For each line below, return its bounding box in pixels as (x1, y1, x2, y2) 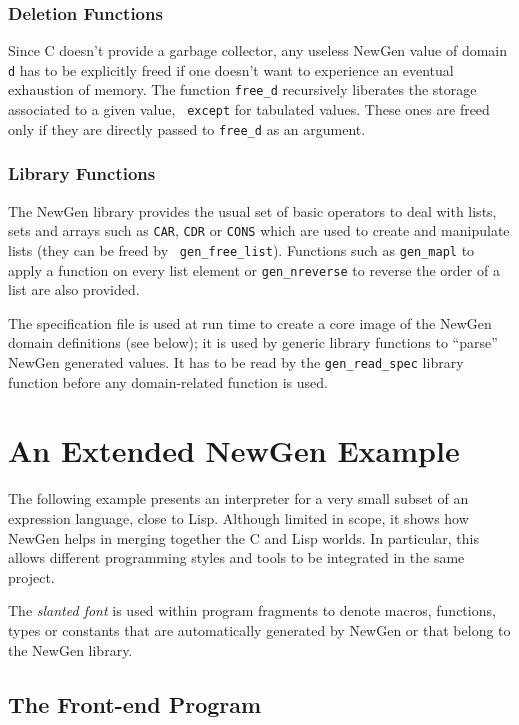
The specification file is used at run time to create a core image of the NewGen (8, 312, 492, 333)
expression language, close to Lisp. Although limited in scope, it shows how (8, 507, 469, 528)
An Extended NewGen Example (8, 430, 460, 471)
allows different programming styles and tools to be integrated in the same (8, 547, 465, 568)
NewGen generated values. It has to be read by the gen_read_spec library (8, 352, 464, 372)
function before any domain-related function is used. (8, 371, 328, 392)
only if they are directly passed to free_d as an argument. (8, 118, 366, 139)
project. (8, 566, 55, 587)
